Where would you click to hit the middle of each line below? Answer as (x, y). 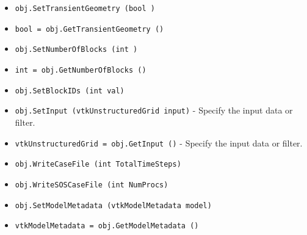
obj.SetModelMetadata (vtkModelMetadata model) (113, 205)
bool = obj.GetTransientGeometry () (89, 29)
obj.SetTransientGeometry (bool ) (85, 9)
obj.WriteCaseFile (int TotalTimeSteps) (98, 164)
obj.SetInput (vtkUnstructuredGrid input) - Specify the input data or (154, 110)
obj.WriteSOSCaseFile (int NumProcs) (92, 185)
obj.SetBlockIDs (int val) (70, 91)
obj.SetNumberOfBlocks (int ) (76, 50)
